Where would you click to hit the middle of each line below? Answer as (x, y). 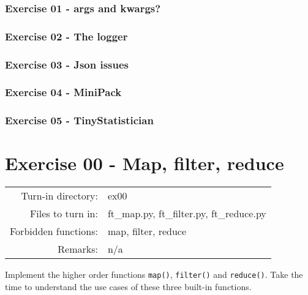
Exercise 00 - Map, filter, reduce (145, 163)
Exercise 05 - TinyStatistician (79, 120)
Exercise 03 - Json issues (67, 64)
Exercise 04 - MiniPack (63, 92)
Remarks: (78, 249)
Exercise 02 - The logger (66, 36)
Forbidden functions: (54, 231)
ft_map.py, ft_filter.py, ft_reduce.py (187, 214)
